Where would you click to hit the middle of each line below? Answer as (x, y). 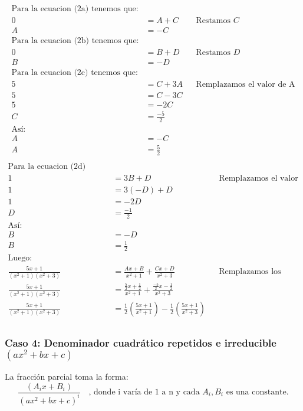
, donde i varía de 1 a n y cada (144, 392)
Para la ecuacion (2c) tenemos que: (75, 73)
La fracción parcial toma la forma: (67, 376)
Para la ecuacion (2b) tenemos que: (75, 41)
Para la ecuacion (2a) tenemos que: (75, 9)
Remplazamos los (250, 272)
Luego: (20, 258)
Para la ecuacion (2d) (47, 167)
